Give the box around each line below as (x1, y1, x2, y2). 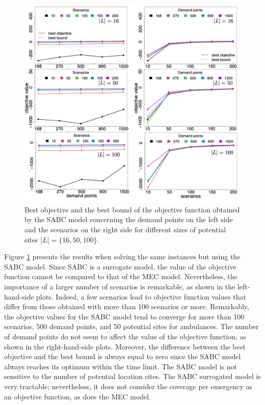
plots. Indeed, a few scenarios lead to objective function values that (36, 291, 246, 302)
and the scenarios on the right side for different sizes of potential (24, 224, 226, 234)
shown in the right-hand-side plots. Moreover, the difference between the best (4, 341, 246, 352)
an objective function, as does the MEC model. (4, 391, 151, 401)
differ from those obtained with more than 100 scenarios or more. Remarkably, (4, 301, 249, 312)
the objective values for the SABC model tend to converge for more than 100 (4, 311, 245, 321)
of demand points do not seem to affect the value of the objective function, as (4, 331, 247, 341)
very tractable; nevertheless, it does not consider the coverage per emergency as (4, 381, 253, 391)
